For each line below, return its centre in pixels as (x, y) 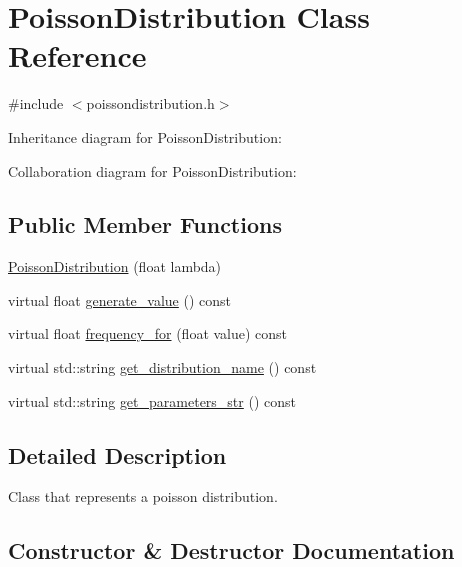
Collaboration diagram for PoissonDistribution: (152, 170)
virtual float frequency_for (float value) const (148, 333)
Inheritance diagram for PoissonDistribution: (145, 136)
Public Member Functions (145, 224)
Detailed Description (117, 454)
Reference (77, 55)
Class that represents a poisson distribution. (143, 496)
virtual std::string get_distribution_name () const (162, 367)
